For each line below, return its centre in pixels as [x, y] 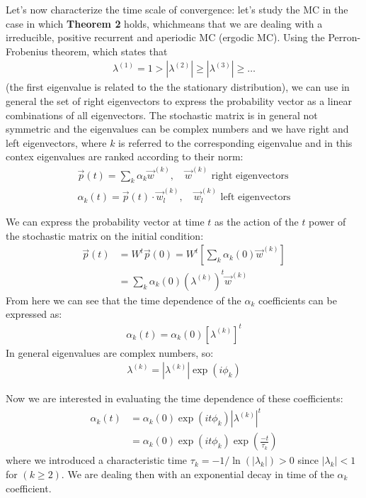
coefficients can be [297, 300]
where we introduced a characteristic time [97, 460]
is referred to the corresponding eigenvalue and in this [235, 142]
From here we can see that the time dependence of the [124, 300]
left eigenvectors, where [56, 142]
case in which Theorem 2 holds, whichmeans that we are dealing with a [164, 23]
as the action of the [257, 222]
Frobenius [27, 51]
